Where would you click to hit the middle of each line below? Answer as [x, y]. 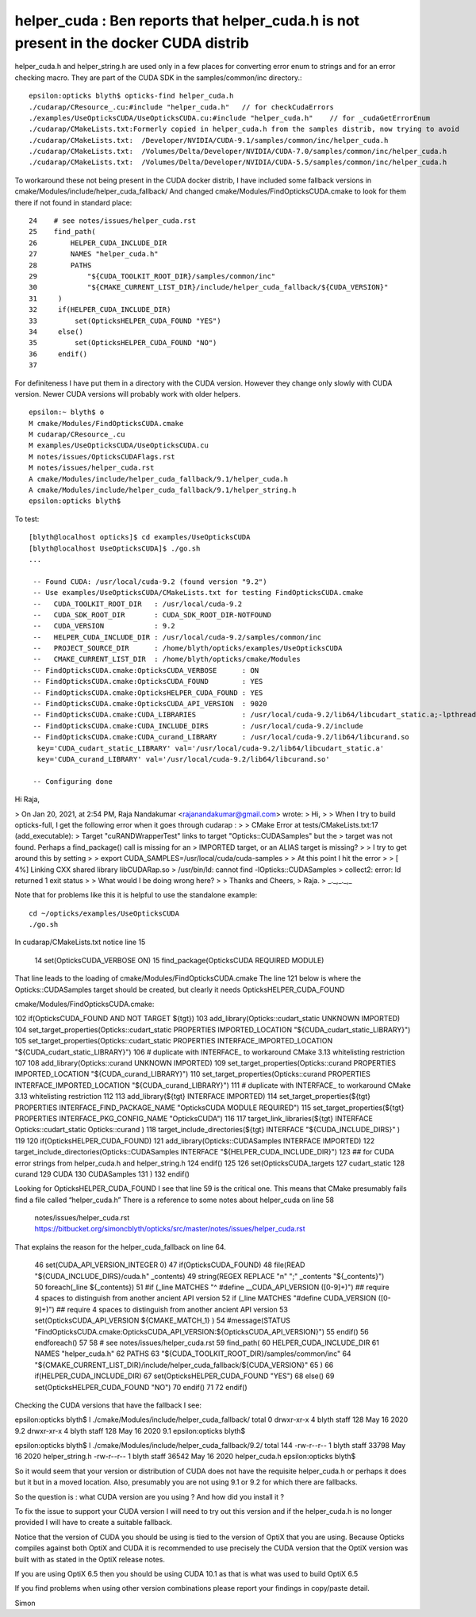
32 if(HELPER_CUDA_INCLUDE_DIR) [100, 310]
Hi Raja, [27, 799]
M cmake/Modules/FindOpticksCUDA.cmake [106, 423]
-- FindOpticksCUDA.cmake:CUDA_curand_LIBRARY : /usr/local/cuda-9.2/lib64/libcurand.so [221, 737]
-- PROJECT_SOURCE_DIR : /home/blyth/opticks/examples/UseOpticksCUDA [188, 648]
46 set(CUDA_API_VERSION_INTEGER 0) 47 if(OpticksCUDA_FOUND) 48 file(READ [170, 1265]
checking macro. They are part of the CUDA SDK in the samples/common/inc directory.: [158, 77]
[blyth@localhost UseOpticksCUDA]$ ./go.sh [115, 548]
